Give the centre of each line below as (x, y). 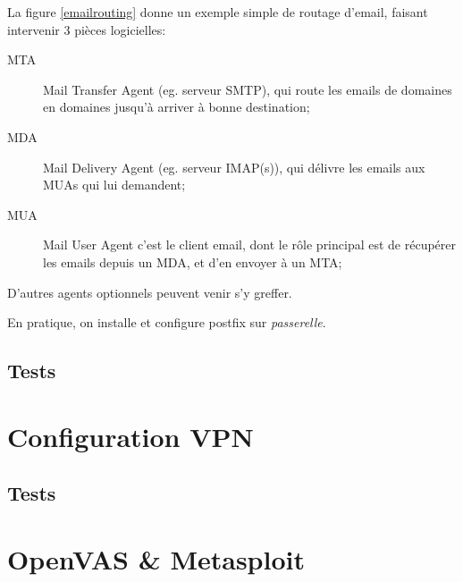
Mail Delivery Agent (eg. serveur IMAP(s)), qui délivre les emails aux (234, 167)
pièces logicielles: (120, 29)
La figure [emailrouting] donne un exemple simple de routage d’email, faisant (218, 12)
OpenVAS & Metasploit (156, 558)
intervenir (34, 29)
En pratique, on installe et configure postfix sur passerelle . (167, 322)
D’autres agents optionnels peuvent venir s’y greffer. (150, 292)
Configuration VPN (130, 436)
